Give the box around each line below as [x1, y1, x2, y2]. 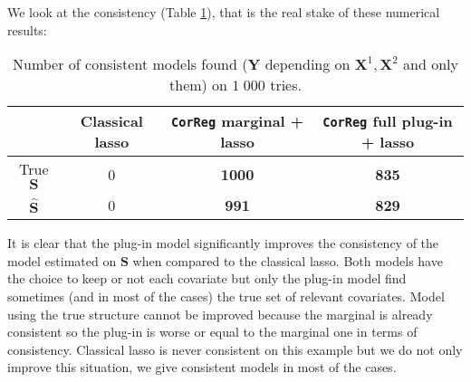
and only [403, 53, 458, 75]
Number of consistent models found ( [13, 53, 248, 75]
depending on [264, 53, 351, 75]
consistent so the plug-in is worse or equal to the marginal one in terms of [7, 322, 418, 341]
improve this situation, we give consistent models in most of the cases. [7, 358, 397, 377]
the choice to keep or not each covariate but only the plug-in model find [7, 269, 407, 288]
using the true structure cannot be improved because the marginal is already [7, 304, 433, 323]
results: [7, 20, 47, 39]
